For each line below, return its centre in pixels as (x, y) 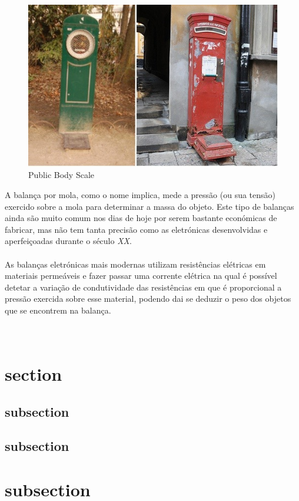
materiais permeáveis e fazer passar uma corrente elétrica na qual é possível (141, 276)
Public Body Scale (62, 175)
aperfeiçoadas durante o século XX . (68, 241)
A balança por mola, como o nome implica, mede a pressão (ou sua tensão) (140, 195)
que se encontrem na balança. (58, 310)
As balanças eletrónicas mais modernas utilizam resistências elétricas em (135, 264)
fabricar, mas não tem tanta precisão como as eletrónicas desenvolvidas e (136, 229)
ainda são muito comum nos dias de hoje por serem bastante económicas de (141, 218)
